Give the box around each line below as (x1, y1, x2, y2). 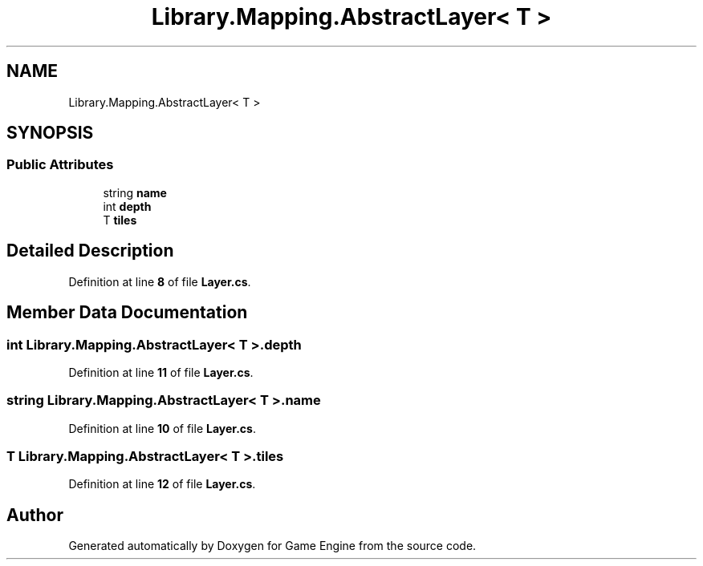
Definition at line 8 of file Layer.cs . (68, 274, 251, 289)
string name (103, 185, 167, 200)
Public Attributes (6, 156, 114, 173)
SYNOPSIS (6, 123, 94, 144)
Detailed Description (6, 241, 174, 261)
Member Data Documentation (6, 302, 248, 323)
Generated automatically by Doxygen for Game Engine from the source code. (68, 539, 477, 553)
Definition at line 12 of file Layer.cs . (68, 477, 256, 491)
